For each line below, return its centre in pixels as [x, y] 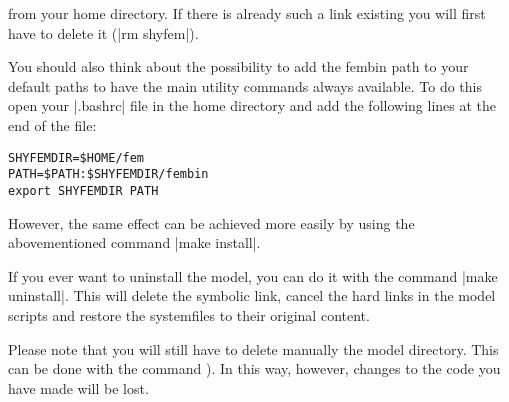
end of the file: [52, 124]
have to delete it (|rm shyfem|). [103, 32]
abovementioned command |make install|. [134, 242]
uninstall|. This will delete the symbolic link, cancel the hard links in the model [252, 295]
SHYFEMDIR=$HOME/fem [76, 157]
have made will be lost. [78, 387]
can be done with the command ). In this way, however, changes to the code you [254, 368]
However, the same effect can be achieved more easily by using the [211, 222]
